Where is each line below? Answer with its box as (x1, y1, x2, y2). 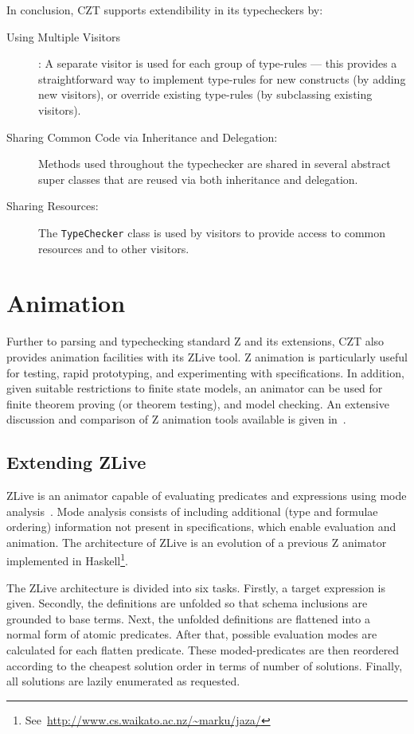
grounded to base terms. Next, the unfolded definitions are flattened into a (6, 610, 370, 627)
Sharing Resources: (6, 197, 99, 214)
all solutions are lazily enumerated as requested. (6, 673, 240, 689)
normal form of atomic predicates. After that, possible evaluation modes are (6, 626, 377, 642)
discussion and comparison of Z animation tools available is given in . (6, 411, 346, 428)
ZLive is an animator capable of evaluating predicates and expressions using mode (6, 487, 407, 504)
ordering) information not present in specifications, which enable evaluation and (6, 518, 396, 535)
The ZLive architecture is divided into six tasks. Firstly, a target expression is (6, 579, 386, 595)
